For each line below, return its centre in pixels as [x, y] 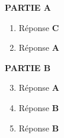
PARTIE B [28, 67]
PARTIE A [28, 7]
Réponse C [39, 27]
